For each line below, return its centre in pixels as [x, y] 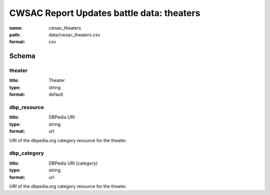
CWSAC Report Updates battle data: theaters [105, 13]
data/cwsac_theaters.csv [74, 34]
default [56, 94]
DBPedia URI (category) [73, 163]
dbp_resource [27, 107]
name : [16, 28]
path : [15, 34]
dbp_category [27, 153]
